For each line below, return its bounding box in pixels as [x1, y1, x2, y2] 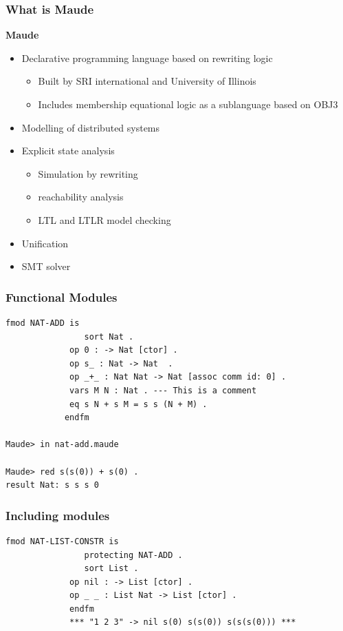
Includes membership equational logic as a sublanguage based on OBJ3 [38, 97, 338, 111]
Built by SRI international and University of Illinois [38, 74, 256, 88]
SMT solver [21, 259, 71, 273]
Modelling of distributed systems [21, 120, 160, 134]
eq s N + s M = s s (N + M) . [69, 399, 208, 409]
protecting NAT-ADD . [84, 550, 183, 560]
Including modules [5, 506, 110, 524]
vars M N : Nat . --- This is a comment [69, 385, 257, 395]
